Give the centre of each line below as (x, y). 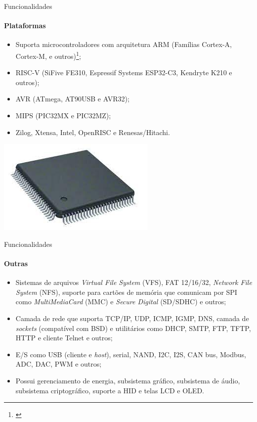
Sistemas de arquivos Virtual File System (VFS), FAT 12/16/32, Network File (134, 282)
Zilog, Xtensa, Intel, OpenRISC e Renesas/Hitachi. (93, 132)
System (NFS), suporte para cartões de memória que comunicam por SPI (126, 292)
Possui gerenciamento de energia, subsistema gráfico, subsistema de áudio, (128, 380)
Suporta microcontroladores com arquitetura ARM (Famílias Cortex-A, (124, 44)
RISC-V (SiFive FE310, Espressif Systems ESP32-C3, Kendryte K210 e (124, 72)
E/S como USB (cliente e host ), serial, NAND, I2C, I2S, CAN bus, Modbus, (131, 354)
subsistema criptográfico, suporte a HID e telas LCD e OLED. (110, 390)
